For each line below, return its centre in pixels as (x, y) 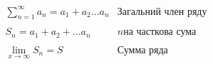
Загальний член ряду (162, 12)
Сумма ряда (142, 50)
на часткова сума (160, 32)
